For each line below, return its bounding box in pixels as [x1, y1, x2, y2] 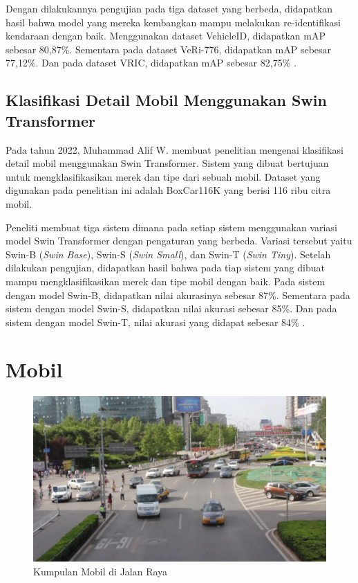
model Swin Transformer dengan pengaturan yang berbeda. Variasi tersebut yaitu [6, 233, 352, 248]
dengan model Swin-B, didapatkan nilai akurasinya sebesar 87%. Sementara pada [6, 287, 350, 302]
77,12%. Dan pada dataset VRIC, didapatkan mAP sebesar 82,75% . [6, 55, 296, 70]
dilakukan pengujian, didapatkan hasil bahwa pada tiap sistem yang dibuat [6, 260, 325, 275]
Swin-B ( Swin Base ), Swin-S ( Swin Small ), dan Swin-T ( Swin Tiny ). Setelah [6, 246, 331, 261]
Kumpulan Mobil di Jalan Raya [33, 564, 168, 578]
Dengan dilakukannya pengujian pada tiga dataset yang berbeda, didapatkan [6, 1, 332, 15]
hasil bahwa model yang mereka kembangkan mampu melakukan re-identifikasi [6, 15, 341, 29]
